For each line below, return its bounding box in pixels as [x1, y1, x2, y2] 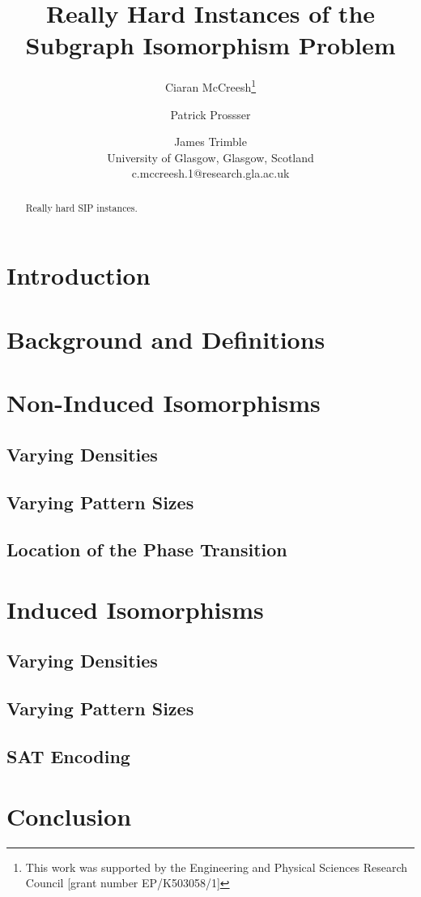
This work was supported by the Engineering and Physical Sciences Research [25, 858, 408, 875]
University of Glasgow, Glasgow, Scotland [107, 148, 314, 165]
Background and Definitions [6, 322, 325, 355]
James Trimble [174, 133, 247, 150]
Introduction [6, 259, 151, 292]
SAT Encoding [6, 744, 130, 768]
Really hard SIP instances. [25, 200, 138, 214]
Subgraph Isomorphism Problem [25, 28, 396, 62]
